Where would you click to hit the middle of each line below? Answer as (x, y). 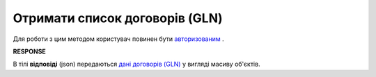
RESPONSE (30, 51)
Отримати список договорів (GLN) (118, 18)
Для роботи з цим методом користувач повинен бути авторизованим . (118, 39)
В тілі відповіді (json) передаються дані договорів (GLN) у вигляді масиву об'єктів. (136, 64)
